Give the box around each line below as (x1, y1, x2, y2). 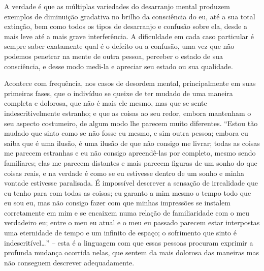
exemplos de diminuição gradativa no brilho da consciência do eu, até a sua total (4, 11, 255, 21)
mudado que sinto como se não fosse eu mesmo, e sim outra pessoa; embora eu (4, 128, 248, 138)
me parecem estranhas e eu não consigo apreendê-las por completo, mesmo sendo (4, 147, 256, 158)
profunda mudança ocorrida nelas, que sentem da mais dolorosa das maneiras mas (4, 247, 259, 258)
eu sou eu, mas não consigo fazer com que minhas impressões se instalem (4, 197, 230, 208)
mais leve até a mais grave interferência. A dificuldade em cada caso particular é (4, 31, 254, 41)
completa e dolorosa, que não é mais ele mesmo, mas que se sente (4, 98, 207, 108)
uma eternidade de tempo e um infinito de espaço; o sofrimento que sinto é (4, 227, 237, 238)
